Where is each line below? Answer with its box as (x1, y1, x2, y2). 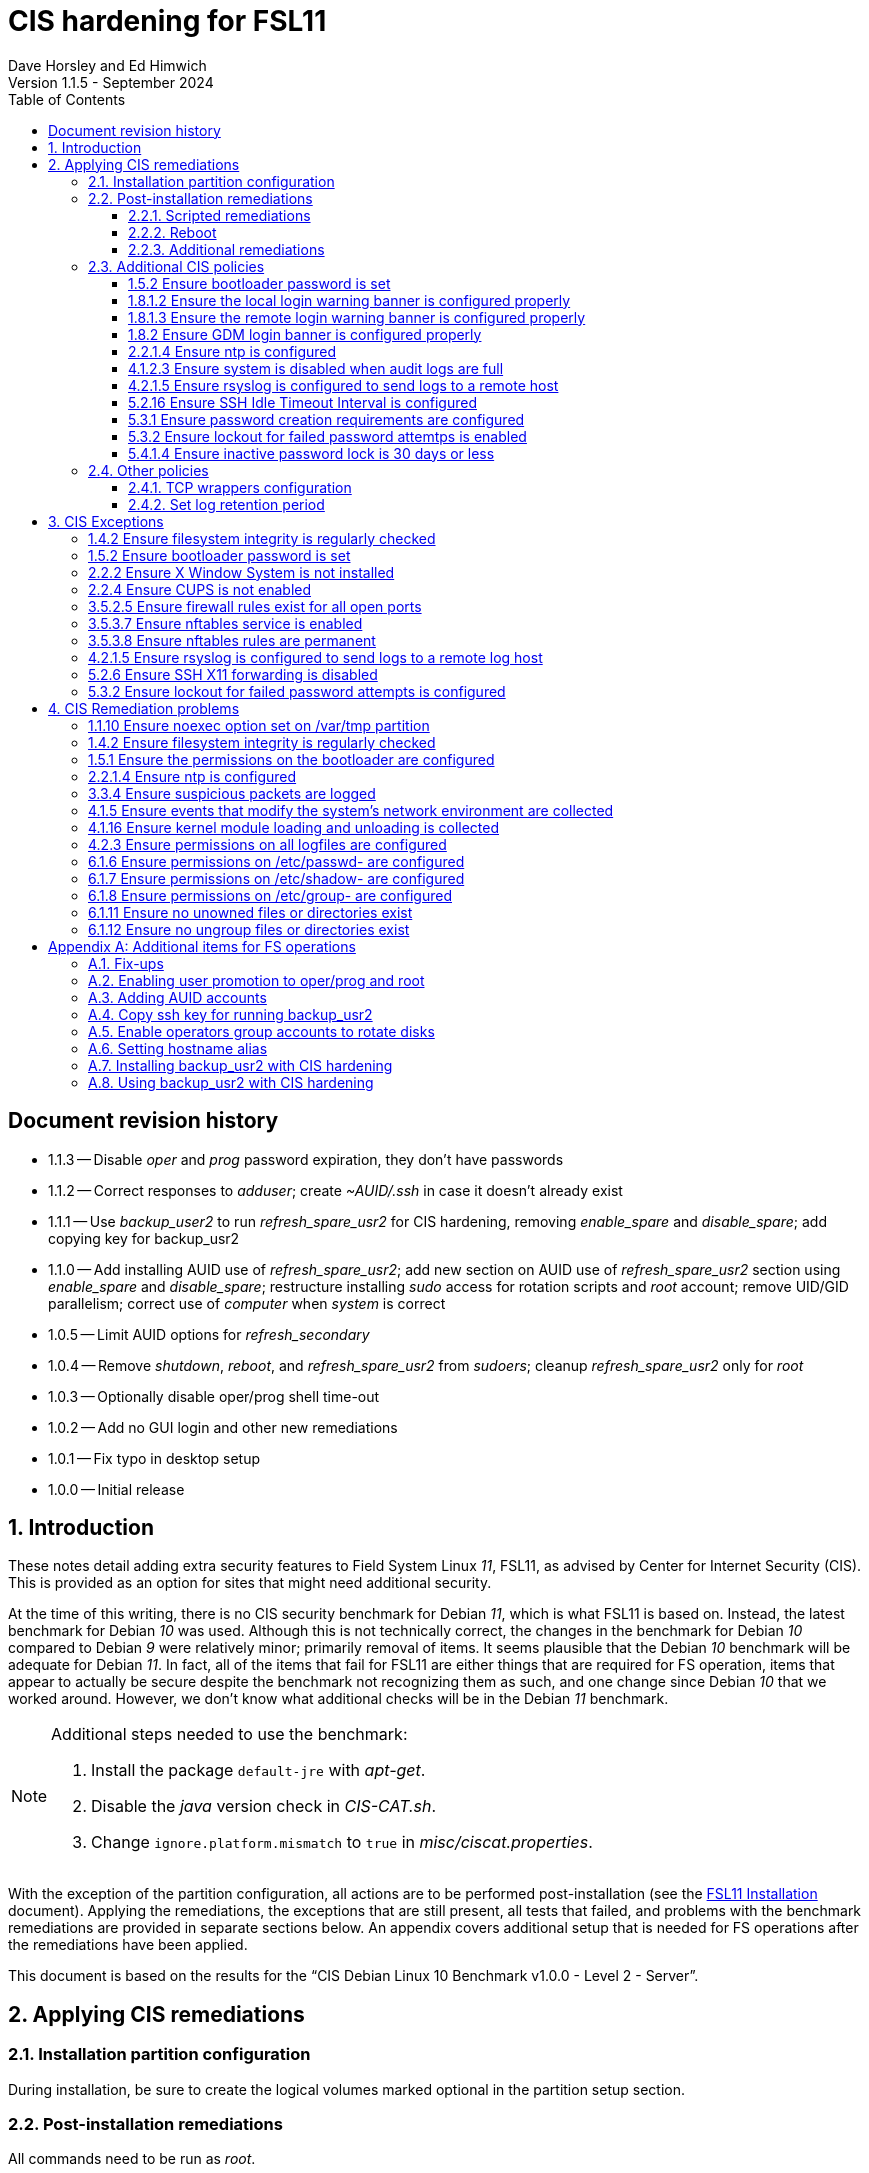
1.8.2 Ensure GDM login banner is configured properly (128, 325, 482, 343)
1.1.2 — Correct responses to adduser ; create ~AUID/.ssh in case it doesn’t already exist (48, 1181, 623, 1199)
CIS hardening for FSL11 (8, 4, 327, 38)
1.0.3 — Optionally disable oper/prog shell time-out (48, 1387, 380, 1405)
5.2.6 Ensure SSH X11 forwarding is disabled (88, 665, 378, 683)
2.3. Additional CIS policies (88, 257, 265, 275)
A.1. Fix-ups (88, 954, 164, 972)
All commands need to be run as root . (8, 2150, 256, 2168)
